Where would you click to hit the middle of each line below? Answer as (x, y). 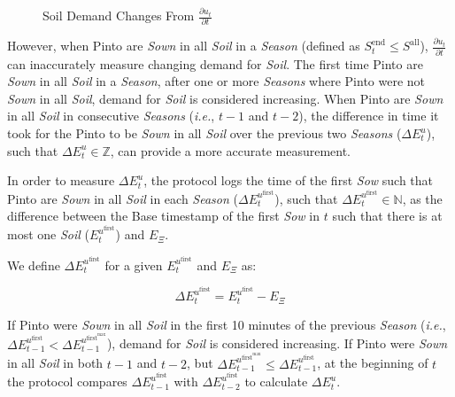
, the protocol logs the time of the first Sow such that (289, 180)
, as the (422, 198)
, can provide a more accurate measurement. (231, 150)
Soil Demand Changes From (119, 15)
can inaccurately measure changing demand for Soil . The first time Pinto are (215, 63)
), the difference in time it (369, 116)
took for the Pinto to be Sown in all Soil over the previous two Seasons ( (204, 133)
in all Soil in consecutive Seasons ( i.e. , (111, 116)
